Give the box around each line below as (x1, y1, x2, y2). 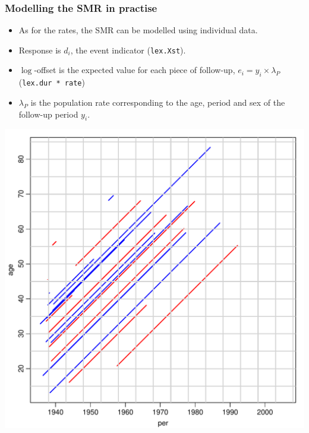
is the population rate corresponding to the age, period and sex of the (30, 96, 285, 108)
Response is (18, 43, 61, 56)
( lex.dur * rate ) (18, 76, 85, 89)
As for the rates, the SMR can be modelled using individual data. (18, 24, 258, 36)
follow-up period (18, 108, 78, 120)
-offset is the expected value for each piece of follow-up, (34, 64, 235, 76)
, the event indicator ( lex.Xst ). (70, 43, 186, 56)
